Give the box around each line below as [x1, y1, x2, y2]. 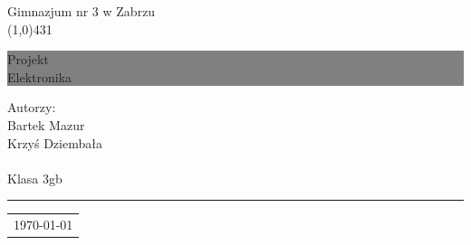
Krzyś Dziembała [7, 133, 102, 152]
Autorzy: [7, 98, 56, 117]
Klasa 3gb [7, 168, 62, 187]
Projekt [7, 50, 49, 69]
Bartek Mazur [7, 115, 85, 134]
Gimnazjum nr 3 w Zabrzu [7, 2, 156, 20]
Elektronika [7, 67, 72, 86]
